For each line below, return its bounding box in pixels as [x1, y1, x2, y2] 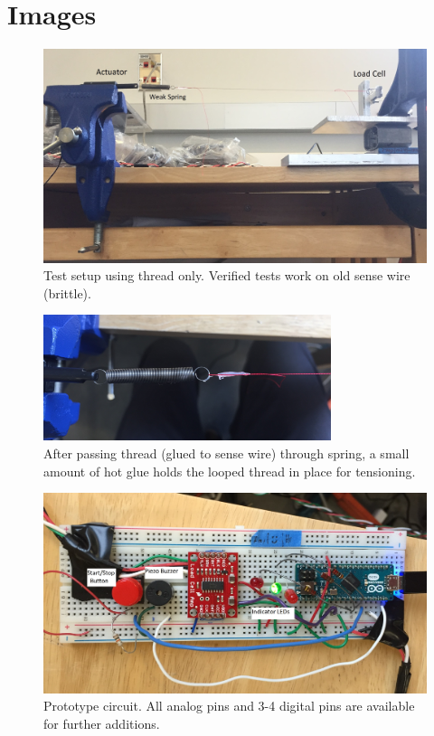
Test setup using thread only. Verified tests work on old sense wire [43, 266, 410, 285]
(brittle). [43, 283, 91, 302]
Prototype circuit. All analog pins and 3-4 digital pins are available [43, 696, 415, 715]
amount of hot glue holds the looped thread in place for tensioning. [43, 461, 416, 480]
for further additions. [43, 713, 160, 732]
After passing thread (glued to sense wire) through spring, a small [43, 444, 410, 463]
